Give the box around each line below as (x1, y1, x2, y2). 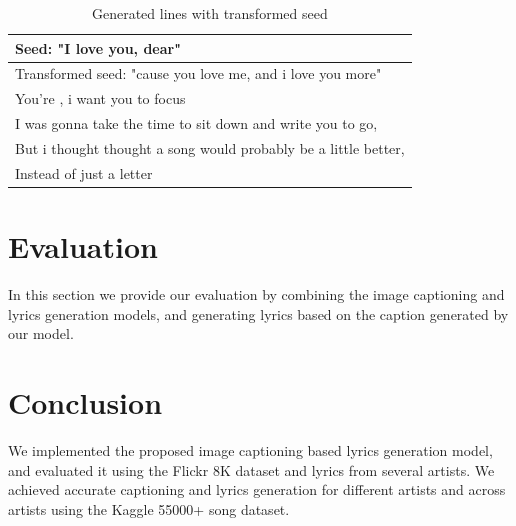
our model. (8, 323, 74, 344)
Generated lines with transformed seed (91, 3, 328, 23)
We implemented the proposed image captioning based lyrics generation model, (8, 439, 493, 460)
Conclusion (8, 382, 163, 422)
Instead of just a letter (15, 162, 153, 183)
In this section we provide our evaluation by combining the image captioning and (8, 284, 505, 305)
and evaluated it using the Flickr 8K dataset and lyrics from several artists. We (8, 459, 495, 480)
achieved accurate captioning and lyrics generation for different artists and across (8, 479, 506, 500)
